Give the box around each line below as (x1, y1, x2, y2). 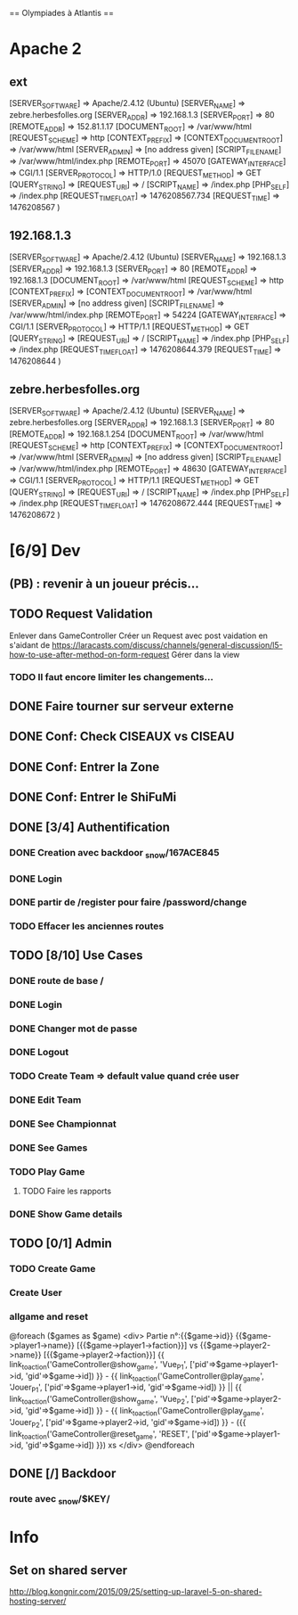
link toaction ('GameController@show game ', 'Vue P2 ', (9, 1394, 189, 1406)
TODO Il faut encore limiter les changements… (9, 671, 213, 684)
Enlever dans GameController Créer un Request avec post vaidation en (9, 630, 269, 641)
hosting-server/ (9, 1595, 67, 1607)
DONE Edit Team (9, 1094, 82, 1106)
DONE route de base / (9, 974, 104, 987)
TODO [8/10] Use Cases (9, 947, 144, 963)
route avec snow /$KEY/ (9, 1492, 110, 1507)
